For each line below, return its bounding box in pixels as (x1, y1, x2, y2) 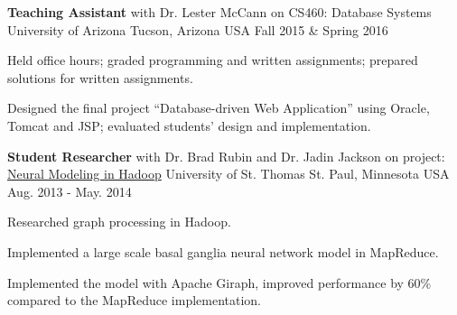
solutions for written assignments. (7, 68, 193, 87)
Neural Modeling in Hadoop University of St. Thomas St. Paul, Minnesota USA (7, 164, 450, 183)
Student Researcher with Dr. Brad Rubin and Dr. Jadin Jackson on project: (7, 146, 445, 165)
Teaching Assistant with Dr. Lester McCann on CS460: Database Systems (7, 3, 432, 21)
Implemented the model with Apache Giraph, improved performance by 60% (7, 273, 432, 292)
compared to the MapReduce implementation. (7, 291, 262, 310)
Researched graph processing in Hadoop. (7, 212, 231, 231)
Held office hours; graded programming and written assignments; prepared (7, 51, 418, 69)
